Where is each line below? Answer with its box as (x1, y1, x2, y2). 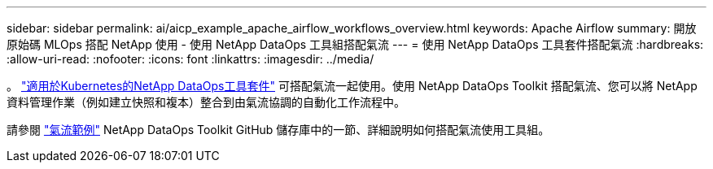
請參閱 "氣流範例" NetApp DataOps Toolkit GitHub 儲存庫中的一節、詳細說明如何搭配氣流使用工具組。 (7, 123, 550, 136)
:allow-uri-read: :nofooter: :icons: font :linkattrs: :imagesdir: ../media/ (7, 52, 374, 66)
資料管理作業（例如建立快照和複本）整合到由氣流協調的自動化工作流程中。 (7, 95, 405, 109)
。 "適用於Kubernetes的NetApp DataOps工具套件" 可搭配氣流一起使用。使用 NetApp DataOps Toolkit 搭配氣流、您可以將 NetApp (7, 79, 698, 93)
